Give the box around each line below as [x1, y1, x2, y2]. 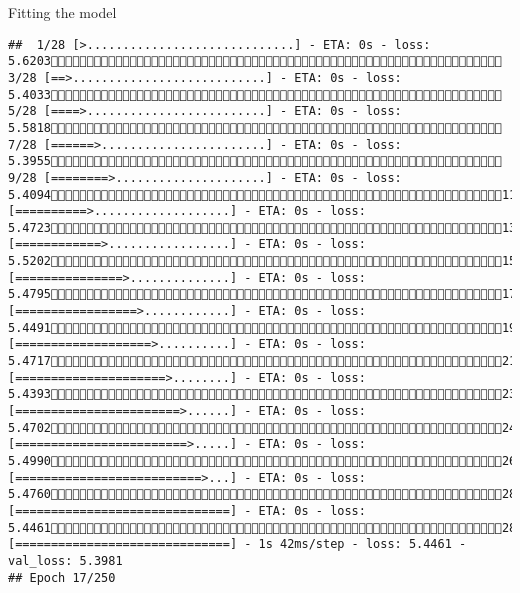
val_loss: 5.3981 [8, 553, 123, 568]
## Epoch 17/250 [8, 570, 116, 585]
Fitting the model [8, 2, 117, 22]
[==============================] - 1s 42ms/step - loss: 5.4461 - [8, 537, 467, 552]
